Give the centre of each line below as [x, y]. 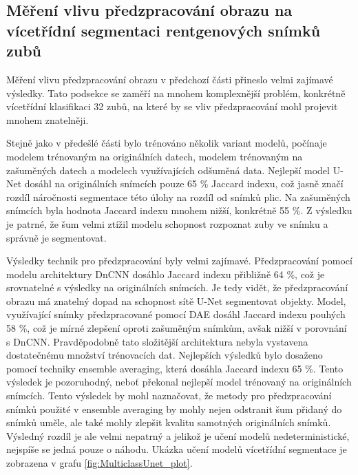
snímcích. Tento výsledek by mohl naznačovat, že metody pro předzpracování [169, 395]
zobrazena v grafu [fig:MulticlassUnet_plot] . [99, 463]
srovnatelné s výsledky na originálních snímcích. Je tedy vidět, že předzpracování [177, 287]
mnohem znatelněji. [48, 119]
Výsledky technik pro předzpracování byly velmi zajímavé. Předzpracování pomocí [179, 261]
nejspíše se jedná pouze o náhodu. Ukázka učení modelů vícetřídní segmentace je [177, 449]
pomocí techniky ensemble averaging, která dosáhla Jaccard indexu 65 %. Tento [175, 368]
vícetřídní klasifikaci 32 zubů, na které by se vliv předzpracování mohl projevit [172, 106]
